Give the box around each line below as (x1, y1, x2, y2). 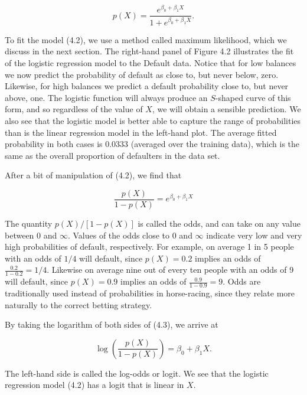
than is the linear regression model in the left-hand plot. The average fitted (5, 126, 277, 138)
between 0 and (5, 228, 57, 241)
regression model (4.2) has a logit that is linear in (5, 378, 184, 391)
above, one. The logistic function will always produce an (5, 91, 208, 103)
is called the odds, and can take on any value (138, 217, 301, 229)
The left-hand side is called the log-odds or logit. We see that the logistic (5, 367, 269, 379)
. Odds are (223, 275, 261, 288)
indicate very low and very (206, 228, 302, 241)
